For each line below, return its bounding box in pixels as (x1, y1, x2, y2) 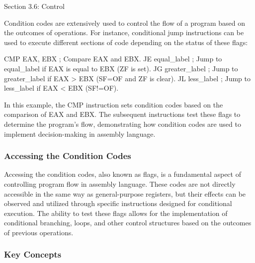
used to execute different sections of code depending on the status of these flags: (4, 37, 248, 47)
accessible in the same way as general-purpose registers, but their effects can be (4, 188, 246, 199)
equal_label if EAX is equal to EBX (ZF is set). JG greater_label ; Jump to (4, 63, 238, 73)
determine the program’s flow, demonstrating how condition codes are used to (4, 118, 241, 129)
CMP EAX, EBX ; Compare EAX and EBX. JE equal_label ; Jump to (4, 53, 222, 64)
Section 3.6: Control (4, 1, 65, 11)
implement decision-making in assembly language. (4, 128, 156, 139)
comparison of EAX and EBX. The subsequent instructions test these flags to (4, 109, 241, 119)
